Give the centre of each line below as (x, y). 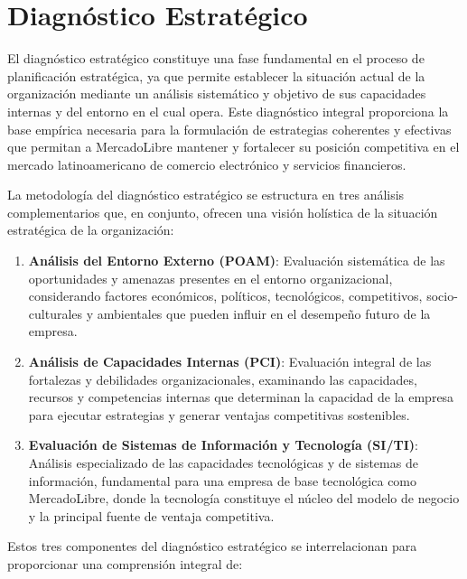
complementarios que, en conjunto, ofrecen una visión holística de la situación (223, 212)
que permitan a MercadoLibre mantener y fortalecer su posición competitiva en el (233, 147)
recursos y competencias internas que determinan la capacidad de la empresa (241, 397)
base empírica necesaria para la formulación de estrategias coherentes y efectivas (229, 129)
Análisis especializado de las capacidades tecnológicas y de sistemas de (223, 462)
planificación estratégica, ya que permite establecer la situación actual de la (216, 75)
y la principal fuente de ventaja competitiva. (151, 515)
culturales (56, 313)
